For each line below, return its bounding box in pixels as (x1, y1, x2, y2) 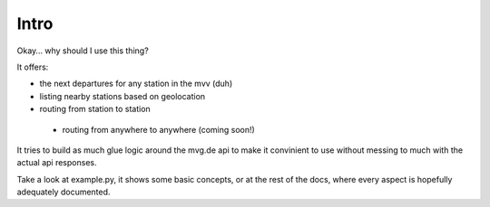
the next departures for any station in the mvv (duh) (39, 78, 233, 89)
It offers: (16, 61, 49, 72)
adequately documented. (16, 186, 111, 198)
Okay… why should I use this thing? (16, 45, 149, 56)
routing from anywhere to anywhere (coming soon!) (62, 124, 256, 135)
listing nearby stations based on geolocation (39, 90, 206, 101)
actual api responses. (16, 157, 97, 168)
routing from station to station (39, 104, 152, 115)
